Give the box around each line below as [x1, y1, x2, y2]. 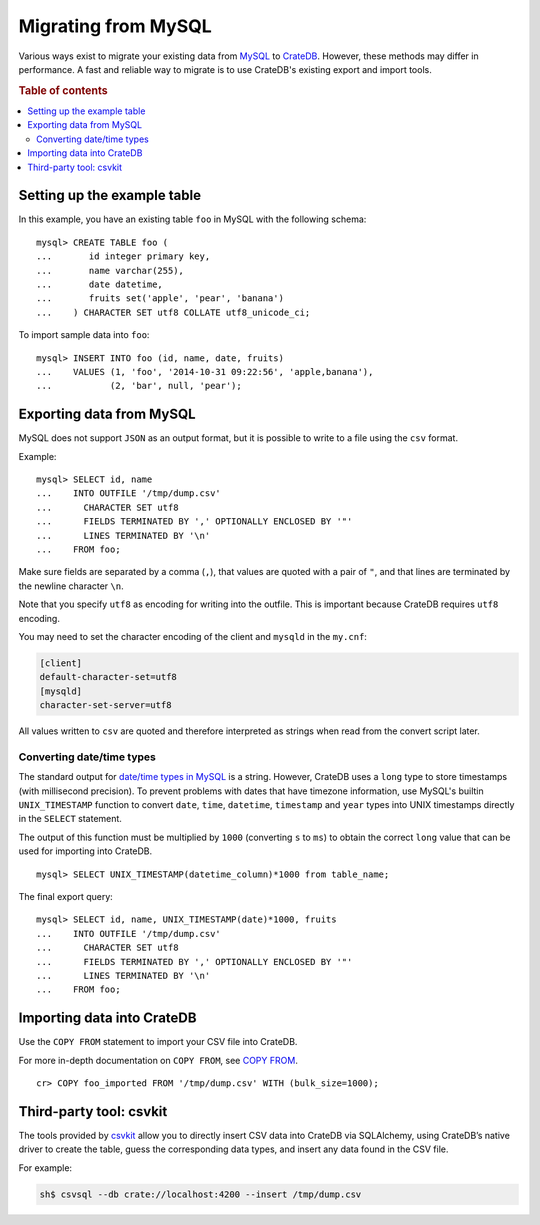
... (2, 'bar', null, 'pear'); [36, 380, 242, 392]
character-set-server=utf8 [39, 700, 172, 711]
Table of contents [18, 83, 109, 97]
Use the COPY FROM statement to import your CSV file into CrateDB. [18, 1036, 298, 1048]
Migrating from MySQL [18, 15, 212, 37]
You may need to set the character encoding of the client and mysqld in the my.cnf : [18, 630, 367, 642]
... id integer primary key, [36, 251, 211, 262]
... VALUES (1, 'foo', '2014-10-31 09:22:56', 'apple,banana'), [36, 366, 374, 377]
